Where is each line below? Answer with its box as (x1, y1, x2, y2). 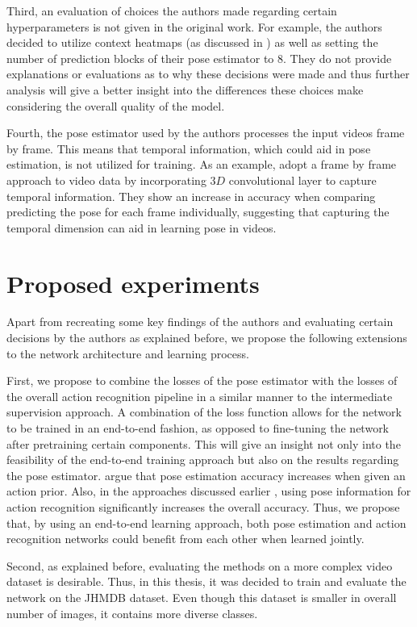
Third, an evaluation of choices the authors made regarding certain (6, 2, 337, 19)
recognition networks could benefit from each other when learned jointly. (6, 530, 365, 547)
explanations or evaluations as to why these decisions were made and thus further (6, 65, 410, 82)
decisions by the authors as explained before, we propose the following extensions (6, 329, 407, 346)
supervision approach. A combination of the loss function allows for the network (6, 403, 402, 420)
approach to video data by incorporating (6, 171, 206, 188)
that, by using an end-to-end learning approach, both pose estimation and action (6, 514, 407, 531)
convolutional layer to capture (228, 171, 377, 188)
